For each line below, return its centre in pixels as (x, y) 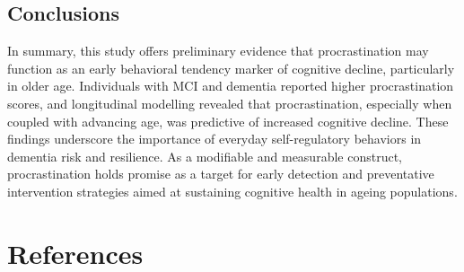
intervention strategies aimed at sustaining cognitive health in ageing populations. (232, 191)
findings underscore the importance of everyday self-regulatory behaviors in (214, 139)
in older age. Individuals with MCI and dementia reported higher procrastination (231, 86)
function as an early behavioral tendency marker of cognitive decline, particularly (231, 68)
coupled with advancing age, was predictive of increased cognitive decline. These (228, 121)
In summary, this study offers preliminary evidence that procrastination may (218, 51)
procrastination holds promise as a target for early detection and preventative (221, 174)
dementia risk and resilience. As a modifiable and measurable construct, (205, 156)
